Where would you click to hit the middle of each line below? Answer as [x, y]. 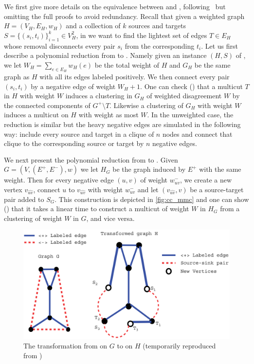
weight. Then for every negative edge [59, 180]
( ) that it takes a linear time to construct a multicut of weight [97, 209]
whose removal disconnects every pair [60, 45]
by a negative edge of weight [73, 86]
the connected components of [47, 105]
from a [230, 209]
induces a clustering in [99, 96]
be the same [212, 64]
